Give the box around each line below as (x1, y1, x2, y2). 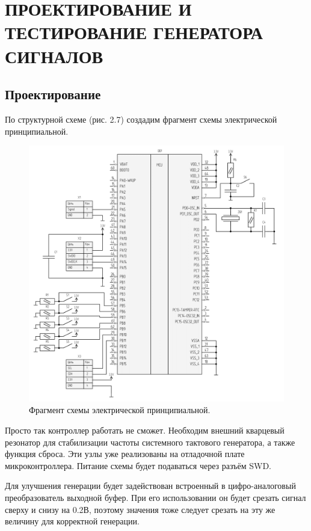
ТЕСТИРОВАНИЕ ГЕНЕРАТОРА (5, 20, 263, 45)
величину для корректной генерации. (5, 515, 140, 527)
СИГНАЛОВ (5, 43, 103, 68)
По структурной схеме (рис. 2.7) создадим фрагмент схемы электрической (5, 112, 277, 125)
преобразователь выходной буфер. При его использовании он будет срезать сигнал (5, 491, 306, 503)
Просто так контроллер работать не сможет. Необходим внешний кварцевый (5, 423, 285, 436)
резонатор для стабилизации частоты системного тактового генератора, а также (5, 435, 295, 448)
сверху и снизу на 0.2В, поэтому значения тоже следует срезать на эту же (5, 503, 276, 515)
